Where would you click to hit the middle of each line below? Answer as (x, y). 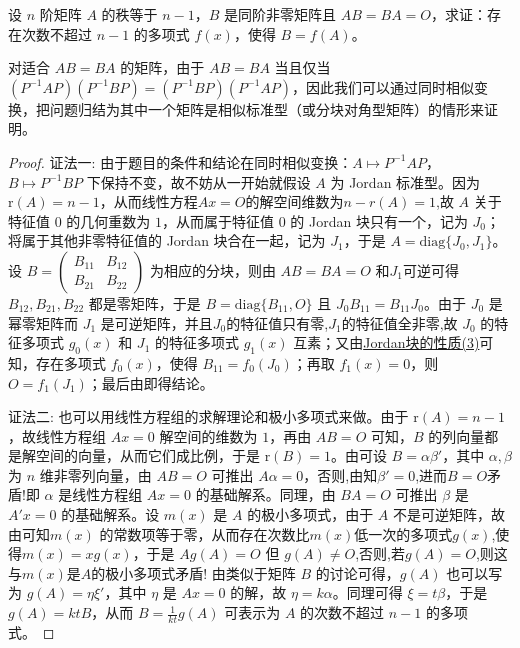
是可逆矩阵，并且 (156, 322)
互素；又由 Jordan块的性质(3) (386, 342)
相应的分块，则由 (219, 269)
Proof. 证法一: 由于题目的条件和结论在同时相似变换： (180, 161)
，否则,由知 (340, 474)
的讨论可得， (357, 572)
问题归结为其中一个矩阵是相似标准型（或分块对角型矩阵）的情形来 (266, 108)
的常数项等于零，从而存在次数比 (204, 533)
